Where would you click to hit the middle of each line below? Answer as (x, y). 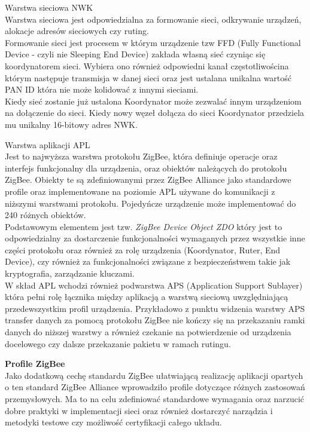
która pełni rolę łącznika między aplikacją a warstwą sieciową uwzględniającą (147, 297)
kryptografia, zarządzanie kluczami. (70, 273)
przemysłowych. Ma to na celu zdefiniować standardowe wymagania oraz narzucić (155, 399)
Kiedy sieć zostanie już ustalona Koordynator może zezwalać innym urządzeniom (153, 101)
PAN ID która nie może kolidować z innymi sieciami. (102, 89)
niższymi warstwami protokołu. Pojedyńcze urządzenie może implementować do (151, 203)
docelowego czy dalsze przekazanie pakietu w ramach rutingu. (118, 343)
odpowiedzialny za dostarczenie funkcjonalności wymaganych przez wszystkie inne (155, 238)
